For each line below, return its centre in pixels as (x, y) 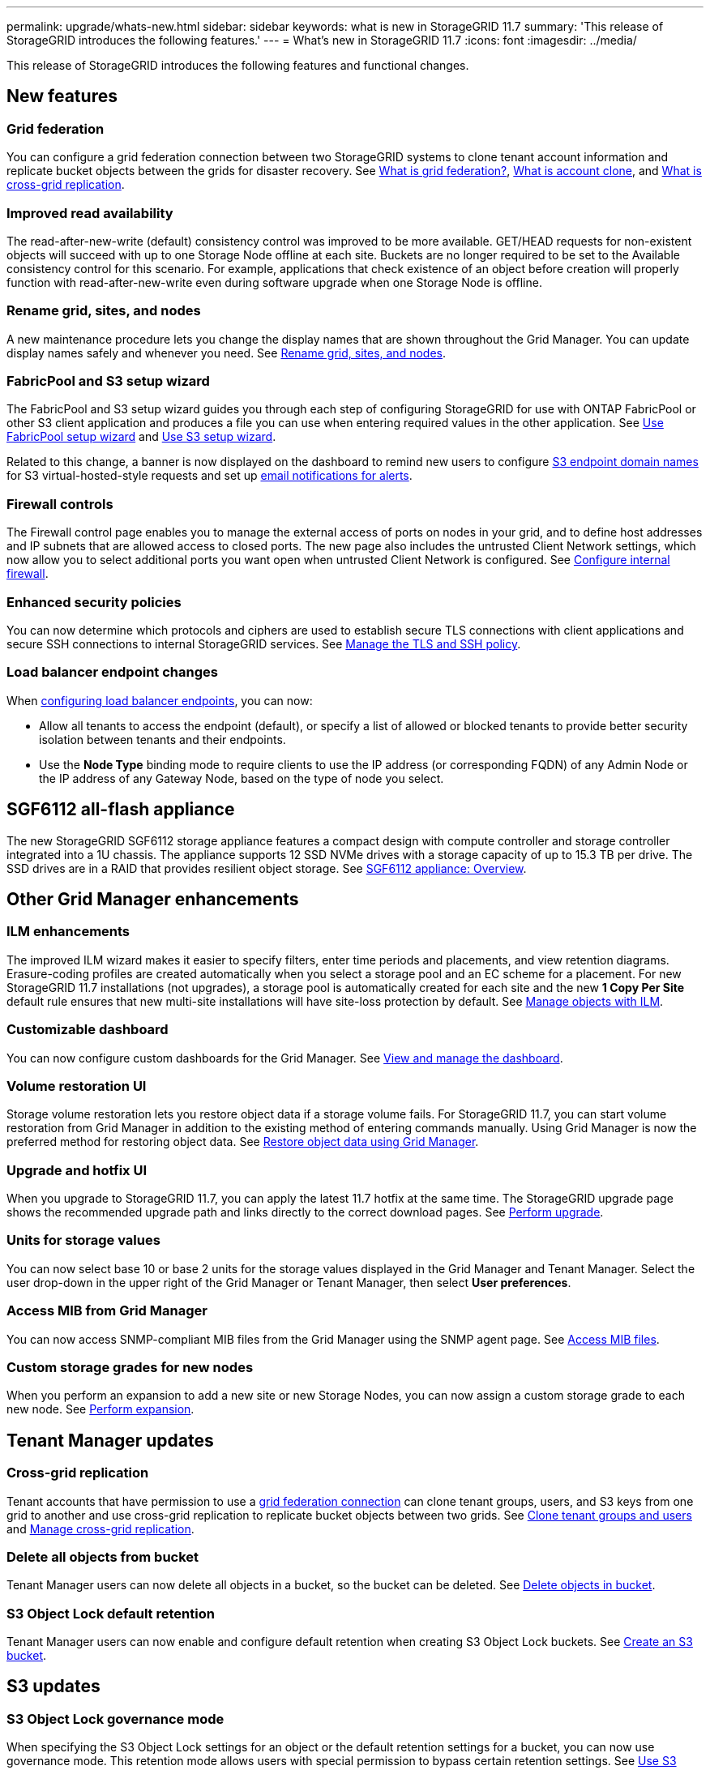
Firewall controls (60, 504)
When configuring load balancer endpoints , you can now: (160, 700)
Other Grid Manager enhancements (153, 899)
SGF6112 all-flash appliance (121, 810)
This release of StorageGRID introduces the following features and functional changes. (238, 65)
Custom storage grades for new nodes (130, 1367)
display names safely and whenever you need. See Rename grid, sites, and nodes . (226, 353)
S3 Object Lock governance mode (115, 1719)
